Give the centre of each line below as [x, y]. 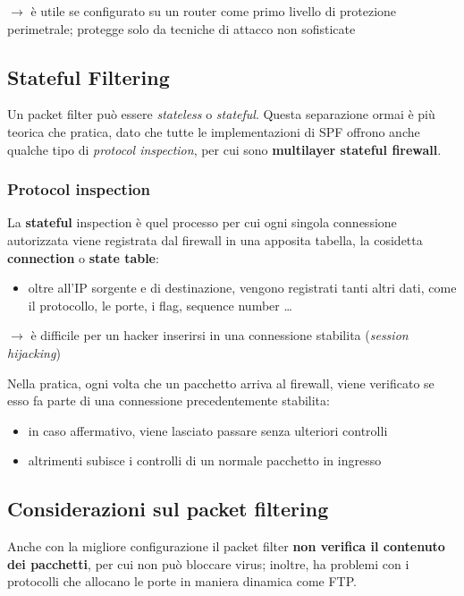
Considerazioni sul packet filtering [168, 509]
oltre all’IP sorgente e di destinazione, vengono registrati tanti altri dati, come [242, 288]
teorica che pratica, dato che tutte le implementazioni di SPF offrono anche [214, 131]
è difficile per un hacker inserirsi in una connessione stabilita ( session [219, 335]
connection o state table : [83, 257]
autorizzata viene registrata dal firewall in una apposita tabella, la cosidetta [215, 239]
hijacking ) [34, 352]
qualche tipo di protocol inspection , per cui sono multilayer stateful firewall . [224, 149]
